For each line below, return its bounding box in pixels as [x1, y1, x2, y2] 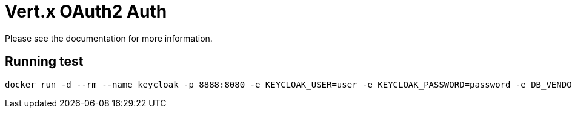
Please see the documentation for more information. [5, 33, 213, 44]
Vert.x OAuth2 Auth [5, 1, 167, 22]
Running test [5, 54, 84, 69]
